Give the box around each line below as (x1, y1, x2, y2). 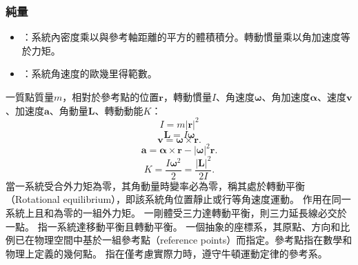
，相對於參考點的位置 (62, 90, 159, 104)
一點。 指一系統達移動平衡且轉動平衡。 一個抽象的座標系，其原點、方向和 (6, 219, 341, 233)
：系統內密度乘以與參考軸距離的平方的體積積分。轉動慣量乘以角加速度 (21, 30, 341, 44)
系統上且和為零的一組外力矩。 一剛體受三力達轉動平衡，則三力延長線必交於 (6, 205, 347, 219)
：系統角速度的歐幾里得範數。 (21, 66, 157, 81)
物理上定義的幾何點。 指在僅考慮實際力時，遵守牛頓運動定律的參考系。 (6, 246, 328, 260)
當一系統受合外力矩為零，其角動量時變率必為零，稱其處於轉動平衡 (6, 178, 305, 193)
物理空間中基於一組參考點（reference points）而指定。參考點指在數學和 (34, 233, 352, 247)
